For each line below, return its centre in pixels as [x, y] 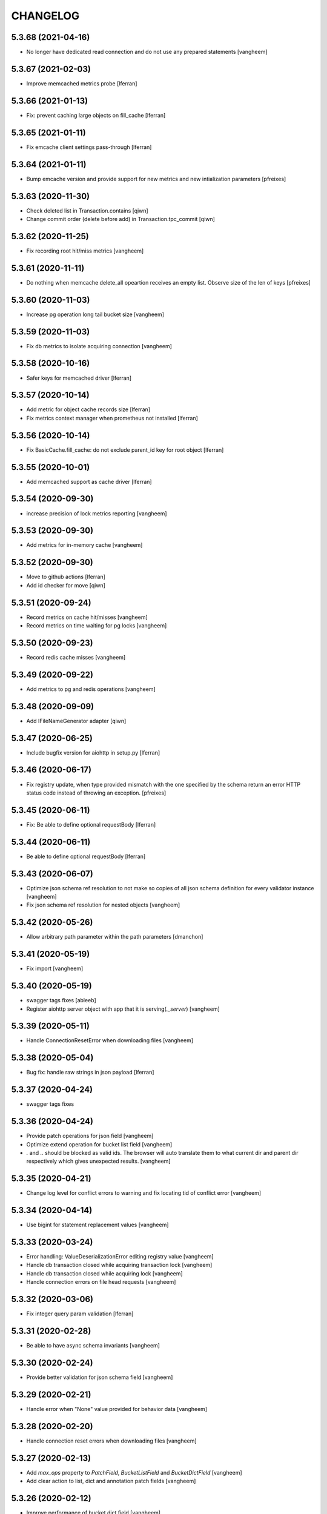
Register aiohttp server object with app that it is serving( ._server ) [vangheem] [123, 1009]
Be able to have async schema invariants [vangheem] [93, 1346]
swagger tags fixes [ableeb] [61, 1000]
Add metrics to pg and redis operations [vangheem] [91, 689]
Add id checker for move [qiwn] [66, 585]
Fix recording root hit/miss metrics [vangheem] [85, 251]
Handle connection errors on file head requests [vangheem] [101, 1282]
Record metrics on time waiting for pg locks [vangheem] [97, 626]
